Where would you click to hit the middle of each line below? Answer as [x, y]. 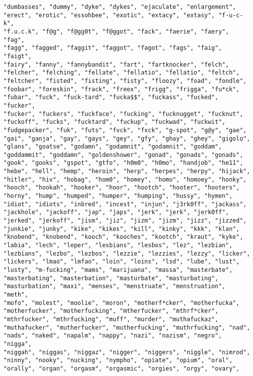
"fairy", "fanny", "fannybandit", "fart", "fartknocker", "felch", [116, 64]
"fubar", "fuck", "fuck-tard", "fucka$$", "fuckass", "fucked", [111, 97]
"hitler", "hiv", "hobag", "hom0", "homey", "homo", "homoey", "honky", [125, 179]
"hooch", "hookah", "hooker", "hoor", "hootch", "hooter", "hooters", [122, 188]
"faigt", [18, 56]
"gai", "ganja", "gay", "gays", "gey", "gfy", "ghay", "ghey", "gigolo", [127, 138]
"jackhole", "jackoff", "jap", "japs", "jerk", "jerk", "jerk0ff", [116, 212]
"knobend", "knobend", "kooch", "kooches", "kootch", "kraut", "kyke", [123, 237]
